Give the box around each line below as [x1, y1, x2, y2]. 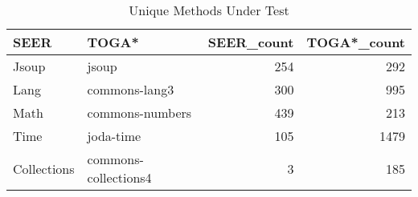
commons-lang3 [87, 80, 174, 98]
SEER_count [207, 33, 294, 51]
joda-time [87, 127, 141, 145]
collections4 [87, 168, 152, 187]
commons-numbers [87, 103, 192, 122]
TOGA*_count [306, 33, 405, 51]
